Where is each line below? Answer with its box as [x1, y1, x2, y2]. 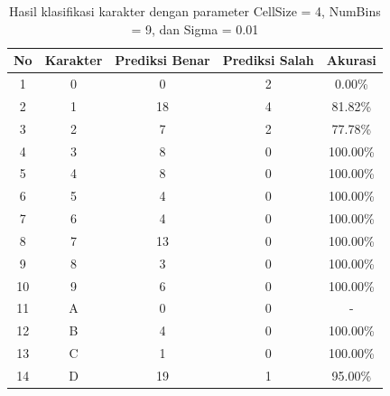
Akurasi [326, 51, 376, 70]
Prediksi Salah [222, 51, 314, 70]
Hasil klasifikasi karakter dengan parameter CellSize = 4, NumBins [9, 2, 381, 20]
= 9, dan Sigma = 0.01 [131, 19, 259, 38]
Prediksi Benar [115, 51, 210, 70]
